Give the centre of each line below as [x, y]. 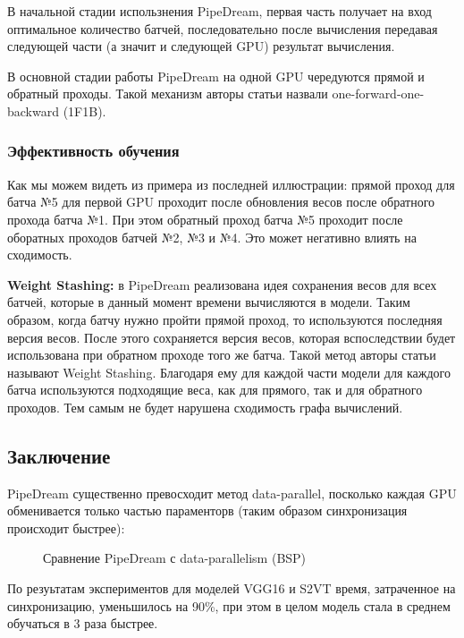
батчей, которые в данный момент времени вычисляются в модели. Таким [209, 302]
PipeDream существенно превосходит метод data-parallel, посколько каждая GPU [232, 493]
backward [33, 111]
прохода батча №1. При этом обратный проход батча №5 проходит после [205, 219]
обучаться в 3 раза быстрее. [83, 623]
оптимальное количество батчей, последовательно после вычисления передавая [223, 28]
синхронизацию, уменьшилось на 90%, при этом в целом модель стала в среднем [229, 605]
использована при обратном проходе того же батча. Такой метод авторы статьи [222, 355]
